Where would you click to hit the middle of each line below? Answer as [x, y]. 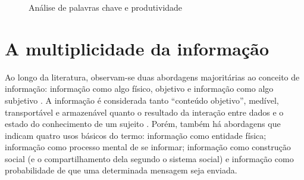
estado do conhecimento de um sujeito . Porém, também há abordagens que [143, 124]
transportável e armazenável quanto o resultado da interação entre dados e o [144, 112]
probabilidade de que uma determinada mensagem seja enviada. [121, 170]
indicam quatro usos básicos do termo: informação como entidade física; [136, 135]
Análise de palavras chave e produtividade [106, 7]
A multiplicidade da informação [137, 48]
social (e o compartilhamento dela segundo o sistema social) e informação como [149, 158]
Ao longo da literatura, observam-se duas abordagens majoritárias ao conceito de [152, 77]
